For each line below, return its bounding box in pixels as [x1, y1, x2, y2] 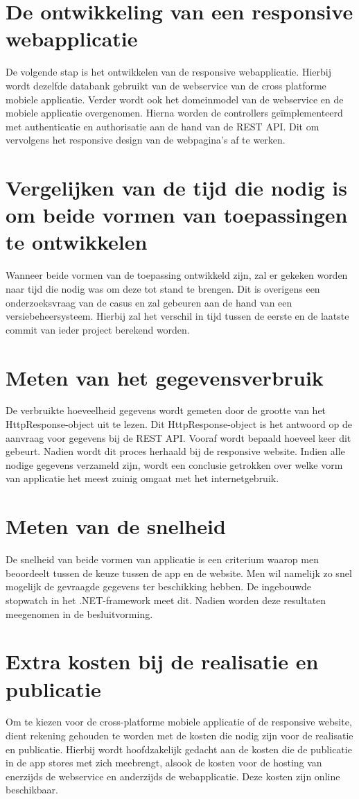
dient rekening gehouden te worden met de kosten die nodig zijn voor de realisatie [6, 728, 353, 743]
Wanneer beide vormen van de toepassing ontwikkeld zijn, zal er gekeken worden [6, 268, 348, 282]
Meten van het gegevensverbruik [6, 363, 324, 391]
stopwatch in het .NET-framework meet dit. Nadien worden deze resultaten [6, 592, 326, 607]
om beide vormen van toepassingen [6, 200, 348, 229]
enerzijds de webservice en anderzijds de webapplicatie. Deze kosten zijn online [6, 768, 340, 783]
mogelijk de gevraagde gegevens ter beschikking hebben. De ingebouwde [6, 579, 312, 594]
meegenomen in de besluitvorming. [6, 606, 153, 621]
